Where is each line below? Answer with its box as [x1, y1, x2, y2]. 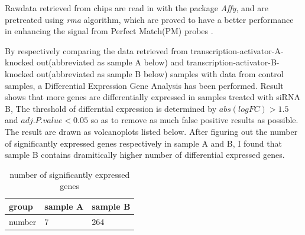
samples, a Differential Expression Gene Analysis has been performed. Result [5, 79, 284, 91]
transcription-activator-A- [190, 44, 284, 57]
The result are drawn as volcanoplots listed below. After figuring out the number [5, 125, 298, 137]
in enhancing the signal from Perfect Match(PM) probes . [5, 25, 213, 37]
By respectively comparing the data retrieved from [5, 44, 188, 57]
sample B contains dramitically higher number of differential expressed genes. [5, 148, 285, 161]
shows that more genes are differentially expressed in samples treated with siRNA [5, 91, 300, 103]
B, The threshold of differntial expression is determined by [5, 102, 217, 114]
